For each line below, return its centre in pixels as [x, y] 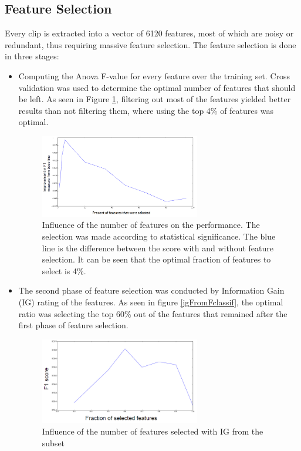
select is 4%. [64, 270]
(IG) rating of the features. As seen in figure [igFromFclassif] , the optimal [151, 302]
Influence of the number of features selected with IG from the [153, 431]
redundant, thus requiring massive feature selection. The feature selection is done [150, 44]
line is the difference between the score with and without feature [158, 248]
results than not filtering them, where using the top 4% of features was [146, 110]
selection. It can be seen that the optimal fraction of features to [156, 259]
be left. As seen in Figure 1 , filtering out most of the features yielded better [155, 99]
